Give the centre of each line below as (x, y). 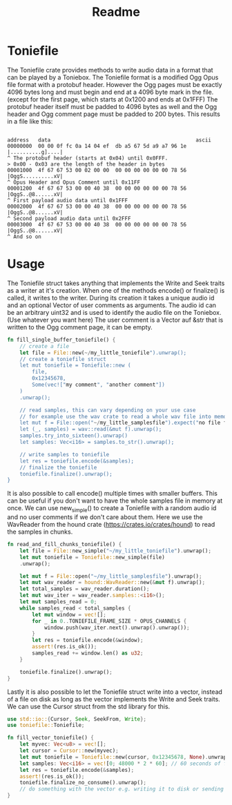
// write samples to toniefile (65, 454)
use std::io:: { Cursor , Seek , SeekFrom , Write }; (77, 719)
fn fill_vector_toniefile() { (51, 738)
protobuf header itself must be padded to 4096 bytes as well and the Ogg (112, 106)
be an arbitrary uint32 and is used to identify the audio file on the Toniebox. (115, 312)
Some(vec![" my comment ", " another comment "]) (99, 385)
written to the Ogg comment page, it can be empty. (80, 327)
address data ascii (109, 140)
